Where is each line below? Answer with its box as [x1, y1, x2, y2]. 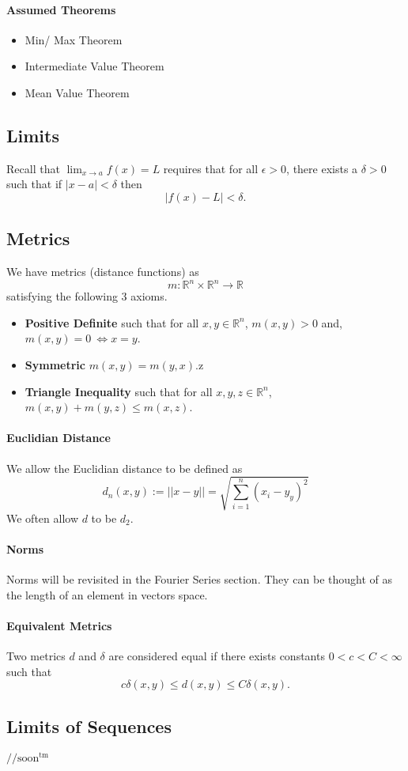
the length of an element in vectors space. [6, 586, 208, 603]
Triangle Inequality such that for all [25, 383, 213, 399]
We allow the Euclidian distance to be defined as [6, 459, 243, 476]
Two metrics [6, 648, 66, 664]
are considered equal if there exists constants [108, 648, 325, 664]
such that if [6, 176, 62, 192]
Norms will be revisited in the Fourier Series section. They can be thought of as [6, 571, 393, 588]
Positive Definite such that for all [25, 314, 199, 331]
